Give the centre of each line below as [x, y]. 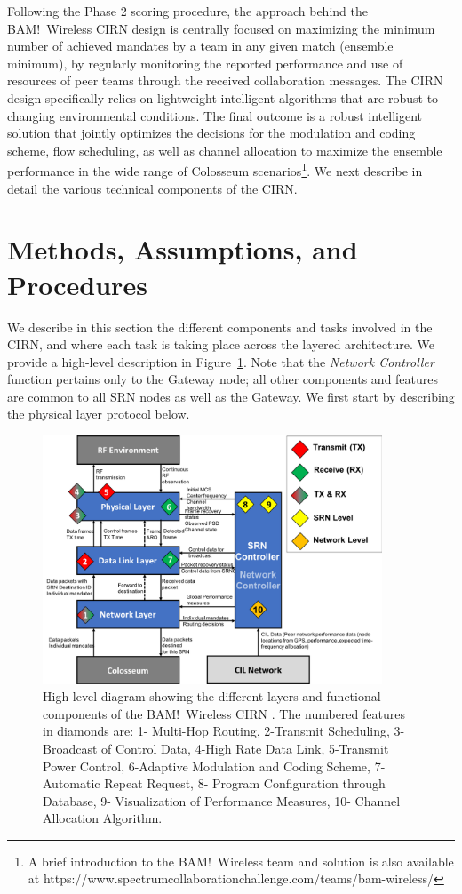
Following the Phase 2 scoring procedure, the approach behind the [187, 11]
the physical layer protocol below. [99, 414]
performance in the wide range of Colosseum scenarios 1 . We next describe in [215, 169]
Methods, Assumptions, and [183, 249]
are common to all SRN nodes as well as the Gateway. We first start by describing [231, 396]
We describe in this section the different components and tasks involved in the [220, 327]
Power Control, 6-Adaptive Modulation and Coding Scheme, [207, 766]
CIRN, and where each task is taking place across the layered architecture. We [221, 344]
